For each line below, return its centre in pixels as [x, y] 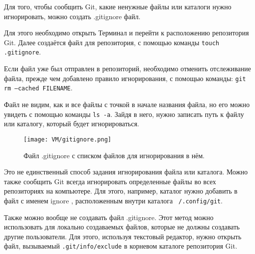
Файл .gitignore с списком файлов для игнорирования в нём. [114, 155]
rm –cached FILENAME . [38, 88]
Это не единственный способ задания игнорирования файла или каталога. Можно [126, 172]
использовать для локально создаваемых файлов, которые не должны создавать [122, 227]
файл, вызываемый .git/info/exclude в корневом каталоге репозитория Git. [121, 246]
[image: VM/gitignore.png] [67, 139]
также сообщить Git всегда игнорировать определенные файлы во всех [110, 181]
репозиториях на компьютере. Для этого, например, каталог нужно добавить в [121, 191]
